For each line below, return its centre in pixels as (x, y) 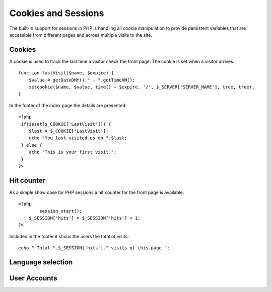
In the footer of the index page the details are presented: (68, 105)
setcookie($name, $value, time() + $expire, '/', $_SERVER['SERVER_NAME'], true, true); (142, 87)
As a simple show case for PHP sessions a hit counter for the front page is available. (97, 192)
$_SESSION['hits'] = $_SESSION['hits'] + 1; (84, 218)
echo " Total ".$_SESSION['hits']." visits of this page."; (94, 248)
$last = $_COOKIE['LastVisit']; (69, 131)
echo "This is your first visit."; (73, 152)
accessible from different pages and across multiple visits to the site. (81, 35)
